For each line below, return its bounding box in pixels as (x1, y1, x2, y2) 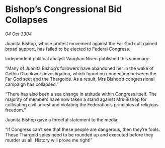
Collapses (5, 14, 48, 26)
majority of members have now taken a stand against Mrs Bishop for (5, 96, 147, 102)
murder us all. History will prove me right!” (5, 137, 93, 143)
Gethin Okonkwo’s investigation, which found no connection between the (5, 70, 157, 76)
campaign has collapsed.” (5, 81, 59, 87)
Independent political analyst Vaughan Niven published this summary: (5, 55, 150, 61)
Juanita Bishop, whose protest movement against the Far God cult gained (5, 40, 157, 46)
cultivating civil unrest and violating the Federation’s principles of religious (5, 101, 159, 107)
